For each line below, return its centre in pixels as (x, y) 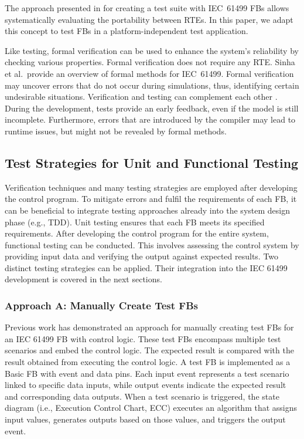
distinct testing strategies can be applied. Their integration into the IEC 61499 (146, 267)
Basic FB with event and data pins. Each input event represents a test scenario (147, 373)
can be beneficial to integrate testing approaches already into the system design (147, 210)
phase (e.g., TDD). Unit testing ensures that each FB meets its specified (135, 222)
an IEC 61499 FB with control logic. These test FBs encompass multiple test (143, 338)
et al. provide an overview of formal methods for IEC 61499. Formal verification (149, 73)
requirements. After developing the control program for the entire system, (137, 233)
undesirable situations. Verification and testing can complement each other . (141, 97)
